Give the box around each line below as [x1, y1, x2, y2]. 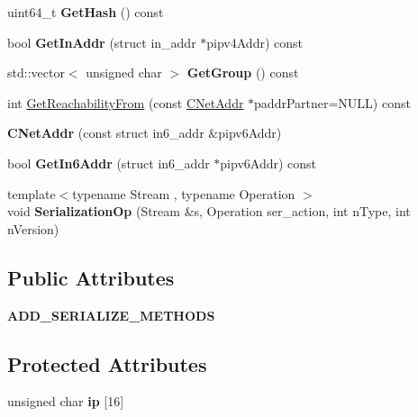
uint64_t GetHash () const [7, 3, 164, 21]
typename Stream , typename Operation [72, 184, 295, 203]
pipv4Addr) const [206, 32, 303, 51]
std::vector [7, 63, 65, 82]
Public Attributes [7, 263, 175, 291]
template [7, 184, 56, 203]
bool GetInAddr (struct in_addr [7, 32, 196, 51]
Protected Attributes [7, 349, 207, 377]
